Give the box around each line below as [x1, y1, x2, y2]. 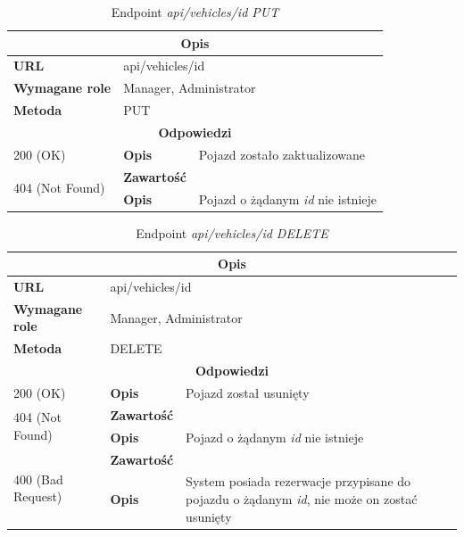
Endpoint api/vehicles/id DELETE [136, 223, 328, 242]
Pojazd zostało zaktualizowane [198, 145, 366, 163]
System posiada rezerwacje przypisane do [186, 472, 411, 491]
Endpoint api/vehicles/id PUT [111, 3, 279, 21]
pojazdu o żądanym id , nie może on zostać [186, 489, 418, 508]
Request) [13, 487, 62, 506]
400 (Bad [13, 469, 63, 488]
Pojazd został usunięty [186, 384, 310, 401]
